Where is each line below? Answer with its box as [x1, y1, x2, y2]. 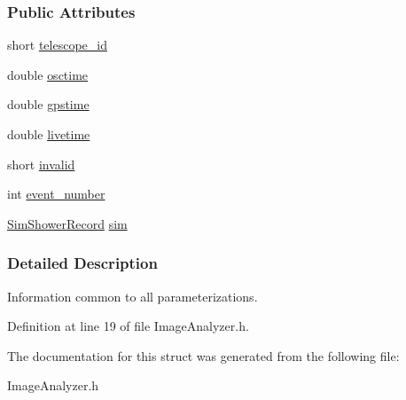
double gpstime [7, 95, 90, 114]
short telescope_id [7, 35, 107, 54]
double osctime [7, 65, 89, 83]
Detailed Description [7, 252, 158, 274]
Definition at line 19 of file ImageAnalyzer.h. [7, 317, 249, 335]
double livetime [7, 125, 90, 143]
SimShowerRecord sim [7, 214, 128, 232]
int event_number [7, 184, 105, 203]
